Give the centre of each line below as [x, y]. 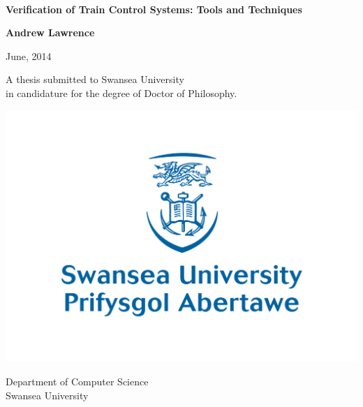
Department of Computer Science [77, 381]
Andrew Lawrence [50, 32]
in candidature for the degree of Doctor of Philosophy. [121, 92]
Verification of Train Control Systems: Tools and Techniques [154, 9]
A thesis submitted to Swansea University [95, 79]
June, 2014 [29, 55]
